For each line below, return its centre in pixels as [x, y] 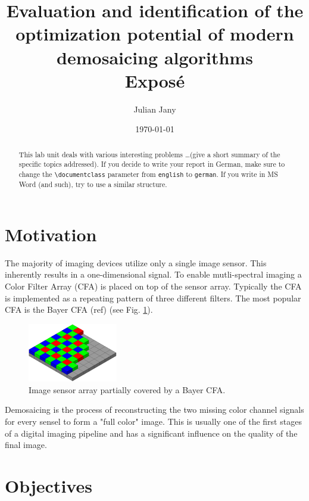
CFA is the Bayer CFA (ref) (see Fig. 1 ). [79, 309]
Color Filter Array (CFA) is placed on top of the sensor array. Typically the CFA [153, 286]
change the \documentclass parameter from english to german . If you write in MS [148, 174]
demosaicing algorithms [155, 57]
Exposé [155, 80]
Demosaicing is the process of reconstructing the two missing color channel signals [154, 410]
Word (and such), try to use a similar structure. [93, 184]
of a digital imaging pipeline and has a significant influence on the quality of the [151, 433]
